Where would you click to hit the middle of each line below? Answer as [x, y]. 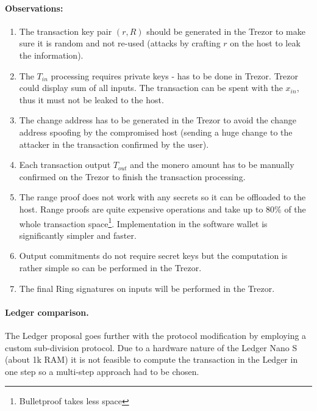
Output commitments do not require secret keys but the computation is [153, 256]
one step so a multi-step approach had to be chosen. [102, 371]
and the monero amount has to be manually [212, 165]
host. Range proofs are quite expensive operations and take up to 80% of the [162, 209]
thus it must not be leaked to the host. [91, 99]
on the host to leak [265, 43]
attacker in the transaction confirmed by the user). [114, 144]
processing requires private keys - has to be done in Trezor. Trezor [174, 75]
